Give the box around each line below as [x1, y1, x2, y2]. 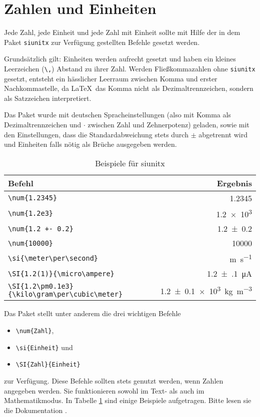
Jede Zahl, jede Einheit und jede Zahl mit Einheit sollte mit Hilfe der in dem [4, 27, 240, 37]
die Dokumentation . [4, 405, 67, 415]
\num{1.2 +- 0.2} [8, 224, 73, 233]
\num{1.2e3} [8, 209, 53, 217]
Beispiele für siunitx [95, 157, 165, 169]
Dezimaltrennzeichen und [4, 119, 81, 129]
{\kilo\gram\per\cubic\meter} [8, 290, 123, 299]
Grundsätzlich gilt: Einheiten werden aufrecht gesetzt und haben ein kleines [4, 53, 236, 64]
